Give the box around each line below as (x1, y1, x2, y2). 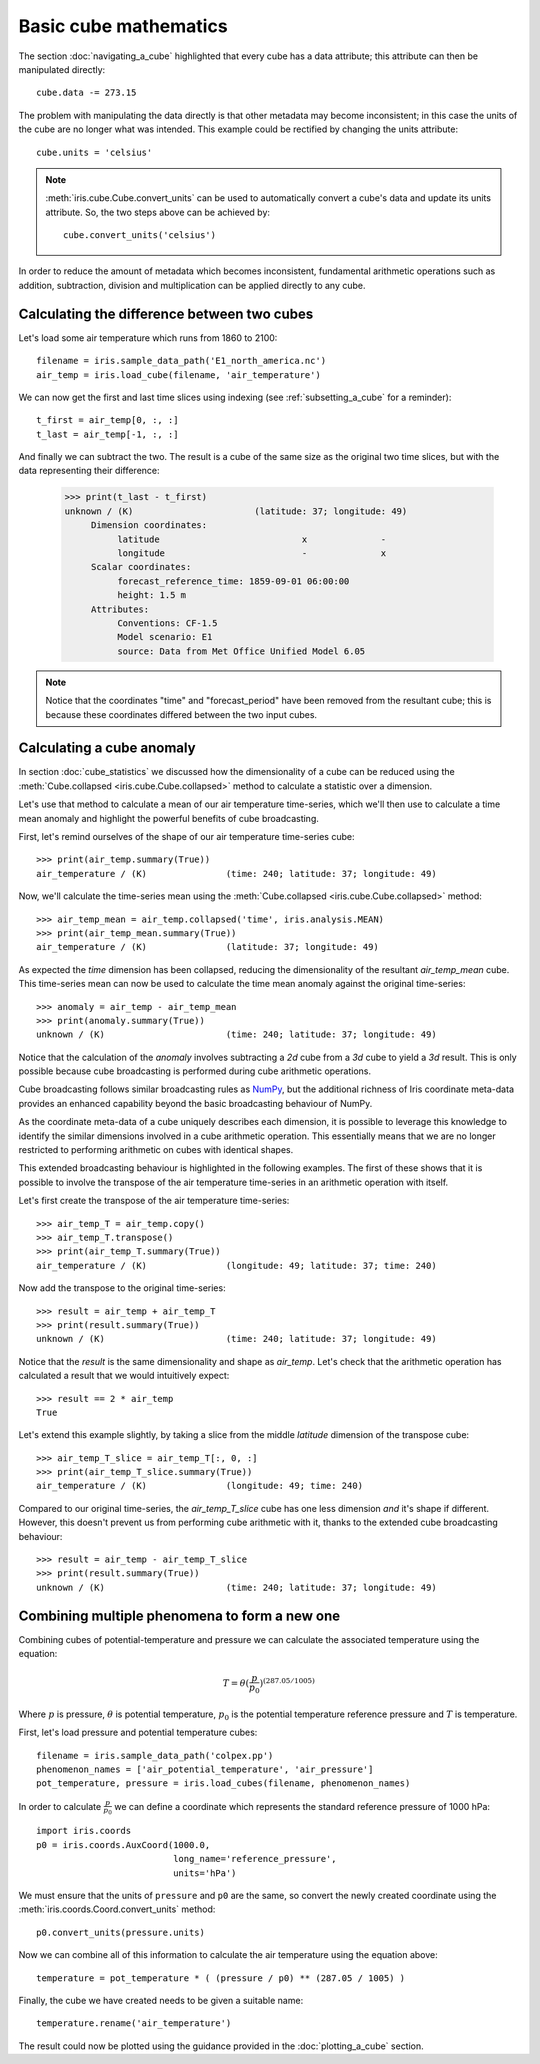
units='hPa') (173, 1867, 237, 1879)
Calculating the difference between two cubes (18, 305, 314, 322)
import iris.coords (36, 1825, 132, 1837)
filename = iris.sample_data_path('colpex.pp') (36, 1750, 274, 1761)
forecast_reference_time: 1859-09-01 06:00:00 (116, 575, 350, 587)
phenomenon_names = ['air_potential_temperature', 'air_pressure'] (36, 1764, 374, 1775)
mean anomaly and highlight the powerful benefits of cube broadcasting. (18, 812, 319, 824)
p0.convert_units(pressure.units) (36, 1926, 205, 1938)
